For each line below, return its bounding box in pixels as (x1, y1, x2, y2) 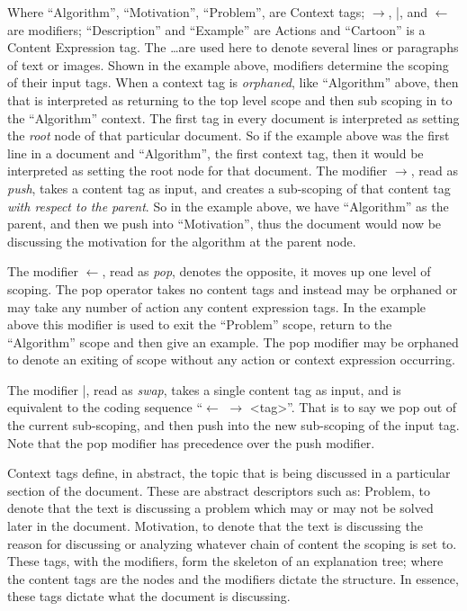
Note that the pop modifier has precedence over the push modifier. (7, 433, 375, 452)
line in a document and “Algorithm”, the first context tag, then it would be (7, 143, 424, 162)
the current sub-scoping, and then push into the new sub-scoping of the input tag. (7, 416, 460, 435)
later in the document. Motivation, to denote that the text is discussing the (7, 517, 423, 535)
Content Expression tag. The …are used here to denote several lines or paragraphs (7, 38, 459, 57)
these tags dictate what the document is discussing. (7, 587, 291, 606)
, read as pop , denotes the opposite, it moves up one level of (102, 262, 431, 281)
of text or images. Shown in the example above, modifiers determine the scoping (7, 55, 449, 74)
